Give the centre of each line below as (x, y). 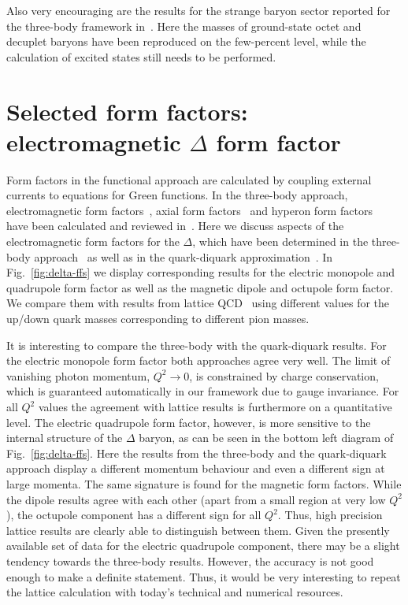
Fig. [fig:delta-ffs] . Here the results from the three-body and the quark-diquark (197, 453)
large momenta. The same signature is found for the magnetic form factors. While (204, 483)
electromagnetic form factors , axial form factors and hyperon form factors (189, 210)
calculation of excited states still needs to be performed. (141, 56)
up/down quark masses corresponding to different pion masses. (158, 319)
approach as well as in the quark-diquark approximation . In (184, 256)
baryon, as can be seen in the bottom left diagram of (266, 438)
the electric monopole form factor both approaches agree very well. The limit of (198, 360)
